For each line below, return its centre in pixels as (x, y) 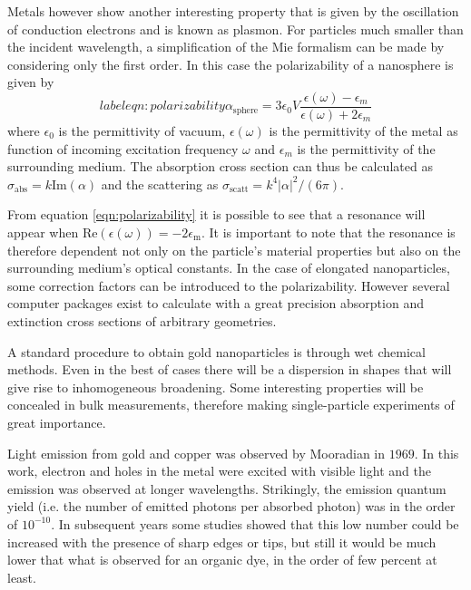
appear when (43, 232)
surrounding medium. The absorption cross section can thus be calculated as (220, 166)
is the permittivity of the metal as (363, 131)
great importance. (57, 422)
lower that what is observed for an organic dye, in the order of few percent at (222, 560)
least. (22, 577)
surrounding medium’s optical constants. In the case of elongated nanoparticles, (229, 268)
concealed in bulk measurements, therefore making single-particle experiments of (231, 405)
